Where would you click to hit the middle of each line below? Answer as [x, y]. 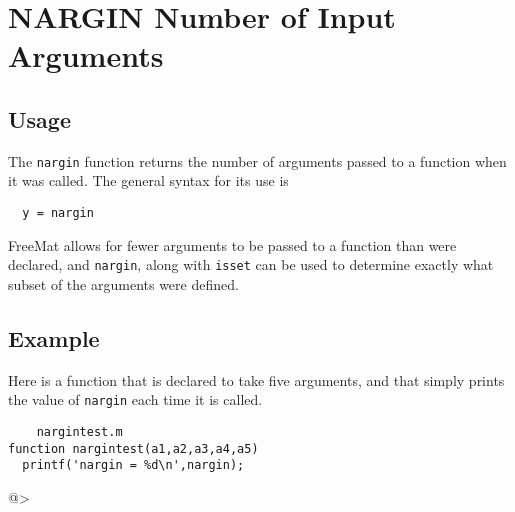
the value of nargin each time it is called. [135, 399]
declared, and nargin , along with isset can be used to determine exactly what [251, 264]
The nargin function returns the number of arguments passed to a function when [257, 160]
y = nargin [58, 213]
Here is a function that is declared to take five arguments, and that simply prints [256, 379]
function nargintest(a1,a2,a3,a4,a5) [133, 448]
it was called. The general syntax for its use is [148, 180]
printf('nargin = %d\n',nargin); [133, 465]
